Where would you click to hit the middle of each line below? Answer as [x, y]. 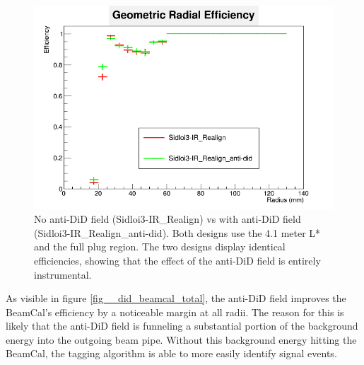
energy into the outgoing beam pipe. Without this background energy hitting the [181, 339]
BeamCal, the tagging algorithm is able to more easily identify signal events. [171, 353]
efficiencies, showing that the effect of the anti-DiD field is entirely [177, 260]
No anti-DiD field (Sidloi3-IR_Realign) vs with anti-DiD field [168, 219]
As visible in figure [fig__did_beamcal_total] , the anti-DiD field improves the [176, 298]
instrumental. [63, 274]
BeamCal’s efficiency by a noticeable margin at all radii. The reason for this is [175, 312]
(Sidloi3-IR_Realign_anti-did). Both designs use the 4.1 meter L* [177, 232]
